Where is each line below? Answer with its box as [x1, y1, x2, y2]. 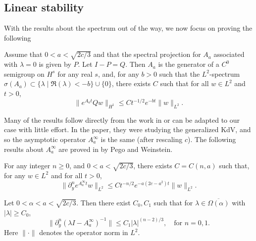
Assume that [4, 49, 43, 59]
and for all [51, 170, 83, 180]
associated [213, 49, 245, 59]
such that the [159, 68, 200, 79]
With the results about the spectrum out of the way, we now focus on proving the [4, 23, 253, 33]
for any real [57, 68, 93, 79]
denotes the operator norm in [39, 227, 128, 238]
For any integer [4, 160, 51, 171]
